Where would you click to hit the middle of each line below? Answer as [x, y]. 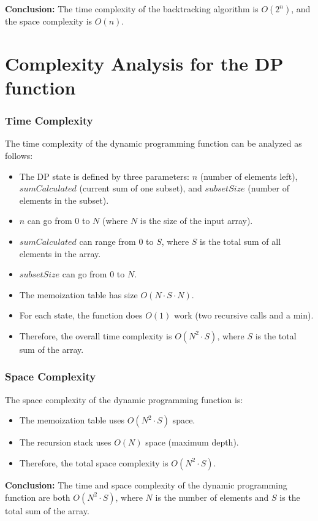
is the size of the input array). [196, 221]
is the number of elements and [212, 497]
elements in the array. [60, 253]
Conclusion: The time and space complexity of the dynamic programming [146, 484]
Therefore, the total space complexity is [94, 462]
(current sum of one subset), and [141, 188]
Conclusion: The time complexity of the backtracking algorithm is [132, 9]
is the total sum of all [240, 241]
